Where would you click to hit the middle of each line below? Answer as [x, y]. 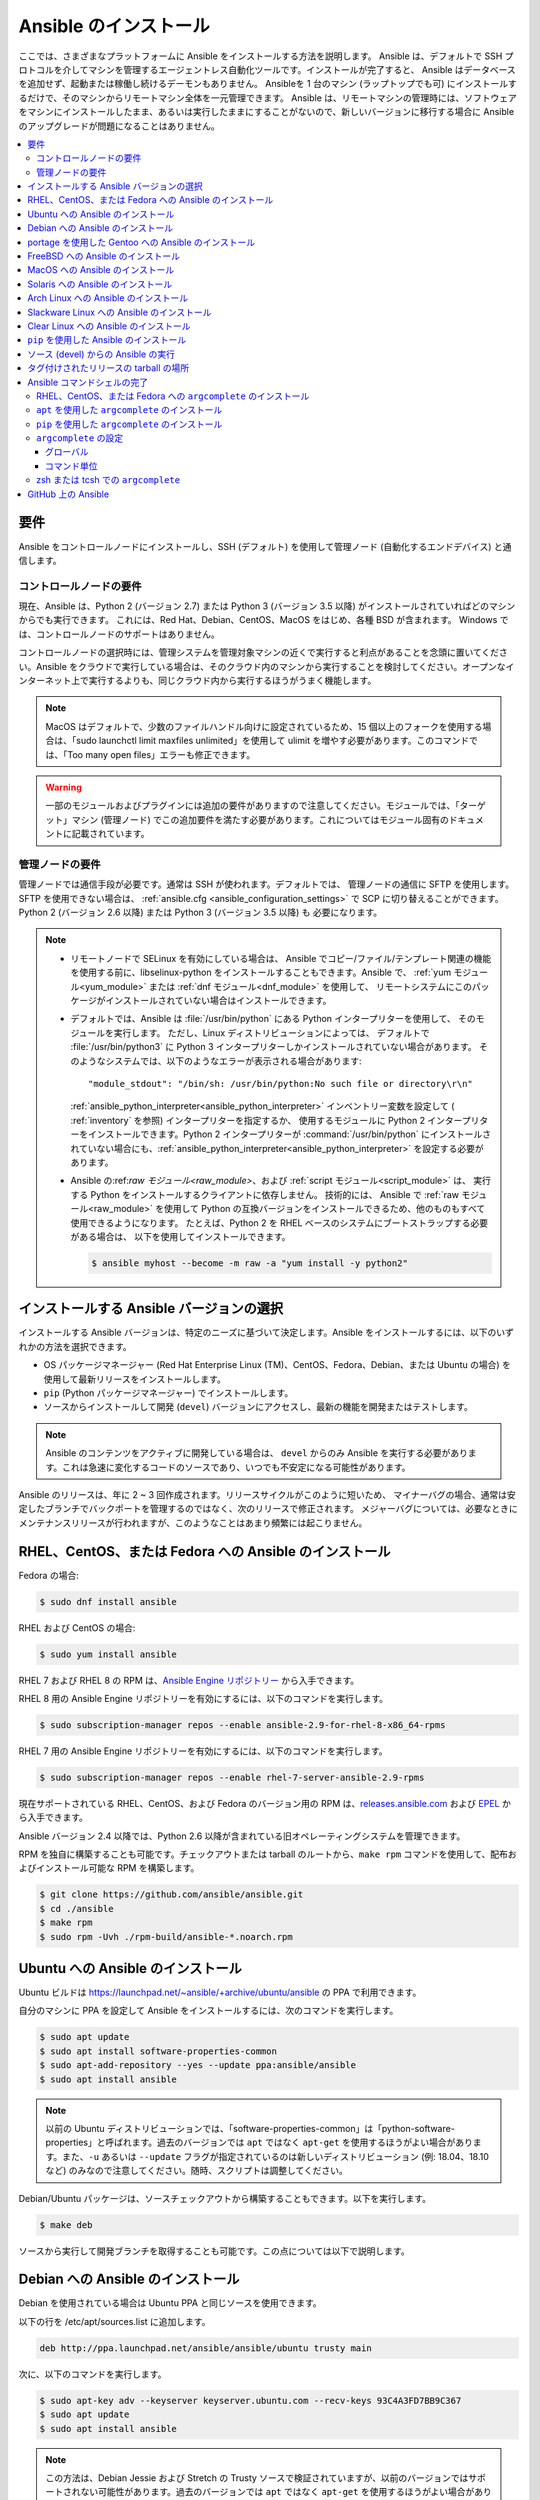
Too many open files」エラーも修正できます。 [161, 754]
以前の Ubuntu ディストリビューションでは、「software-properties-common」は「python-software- [250, 2128]
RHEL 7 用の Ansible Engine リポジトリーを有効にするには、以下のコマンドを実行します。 [203, 1751]
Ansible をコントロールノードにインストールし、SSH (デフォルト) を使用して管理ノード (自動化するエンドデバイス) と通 [265, 546]
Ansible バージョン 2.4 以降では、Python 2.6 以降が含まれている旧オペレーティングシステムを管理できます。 [242, 1836]
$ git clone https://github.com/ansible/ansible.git [171, 1894]
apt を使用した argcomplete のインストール [129, 410]
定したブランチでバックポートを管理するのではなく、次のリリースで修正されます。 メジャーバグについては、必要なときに [268, 1509]
